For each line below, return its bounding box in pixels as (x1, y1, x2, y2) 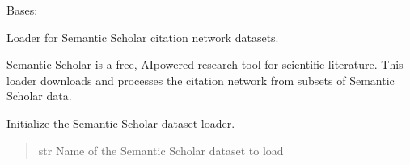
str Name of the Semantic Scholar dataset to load (38, 142, 284, 159)
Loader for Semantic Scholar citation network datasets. (6, 28, 279, 45)
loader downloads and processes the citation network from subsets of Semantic (6, 71, 395, 88)
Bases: (6, 2, 38, 18)
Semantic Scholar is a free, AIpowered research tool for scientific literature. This (6, 56, 404, 73)
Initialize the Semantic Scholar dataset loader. (6, 114, 235, 131)
